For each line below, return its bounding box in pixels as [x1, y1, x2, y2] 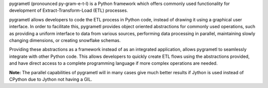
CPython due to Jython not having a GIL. [9, 76, 93, 82]
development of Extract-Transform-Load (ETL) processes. [9, 7, 129, 13]
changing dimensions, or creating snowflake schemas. [9, 37, 121, 43]
